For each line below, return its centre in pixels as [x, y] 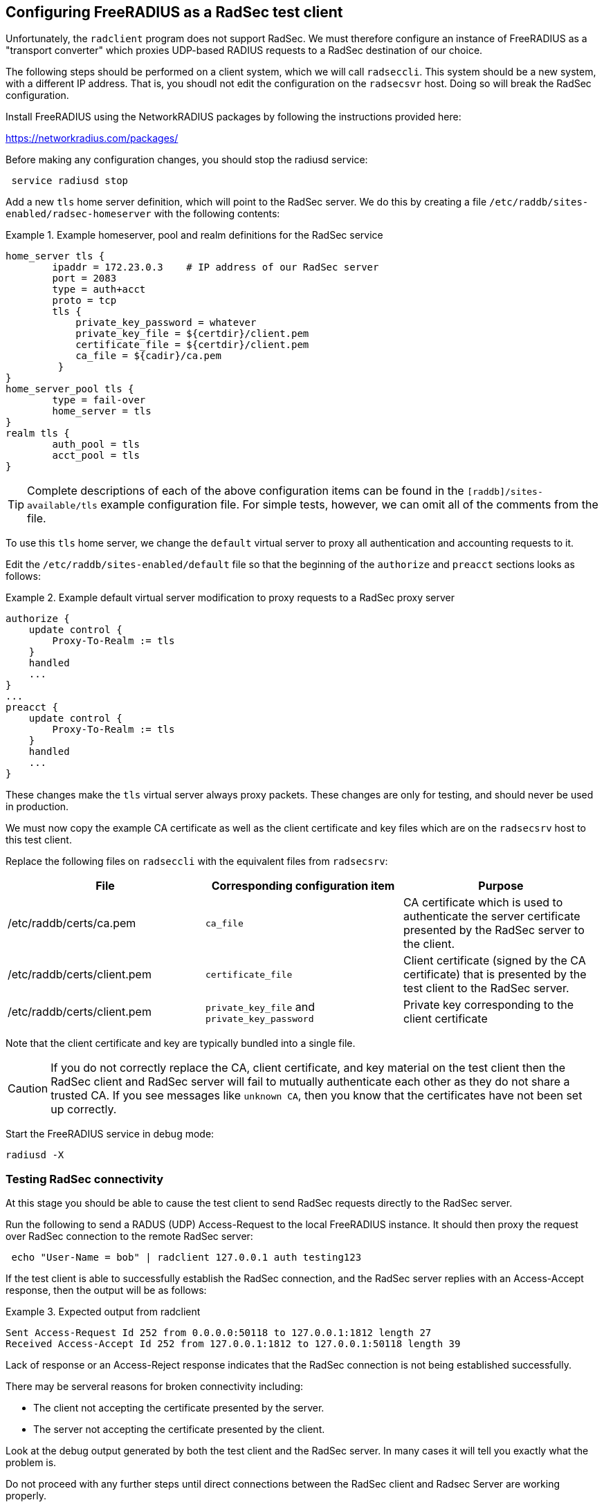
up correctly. [84, 1109]
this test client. [39, 840]
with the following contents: [217, 214]
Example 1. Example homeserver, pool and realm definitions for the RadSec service [194, 235]
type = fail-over [99, 400]
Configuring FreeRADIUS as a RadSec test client [174, 12]
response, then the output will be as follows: [106, 1290]
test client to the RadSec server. [486, 988]
